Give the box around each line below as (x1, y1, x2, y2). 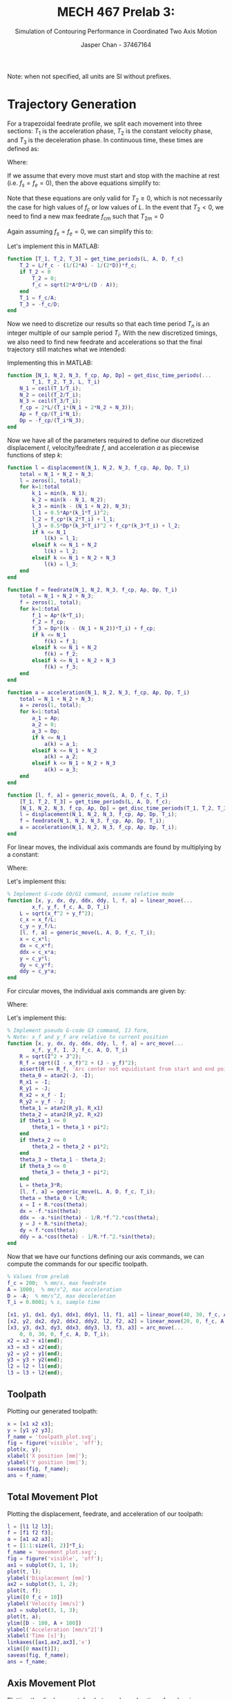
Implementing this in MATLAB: (7, 358, 93, 367)
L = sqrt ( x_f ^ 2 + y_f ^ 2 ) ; (19, 909, 95, 917)
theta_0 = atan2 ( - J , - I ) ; (19, 1072, 95, 1079)
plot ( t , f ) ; (7, 1587, 41, 1594)
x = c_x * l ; (19, 936, 51, 943)
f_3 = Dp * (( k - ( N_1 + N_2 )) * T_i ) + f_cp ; (32, 625, 156, 631)
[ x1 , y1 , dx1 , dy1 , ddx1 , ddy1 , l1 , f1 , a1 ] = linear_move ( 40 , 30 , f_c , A (7, 1312, 227, 1318)
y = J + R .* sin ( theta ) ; (19, 1221, 88, 1228)
